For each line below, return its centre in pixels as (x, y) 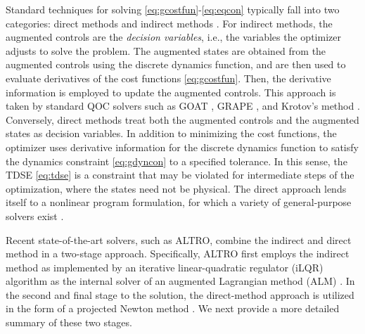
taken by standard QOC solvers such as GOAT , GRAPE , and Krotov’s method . (183, 106)
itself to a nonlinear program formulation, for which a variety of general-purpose (179, 202)
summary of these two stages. (69, 322)
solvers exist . (35, 216)
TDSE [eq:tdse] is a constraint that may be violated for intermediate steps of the (180, 175)
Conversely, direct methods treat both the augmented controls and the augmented (182, 119)
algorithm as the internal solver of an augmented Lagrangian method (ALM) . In (180, 281)
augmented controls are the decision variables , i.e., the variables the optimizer (173, 37)
